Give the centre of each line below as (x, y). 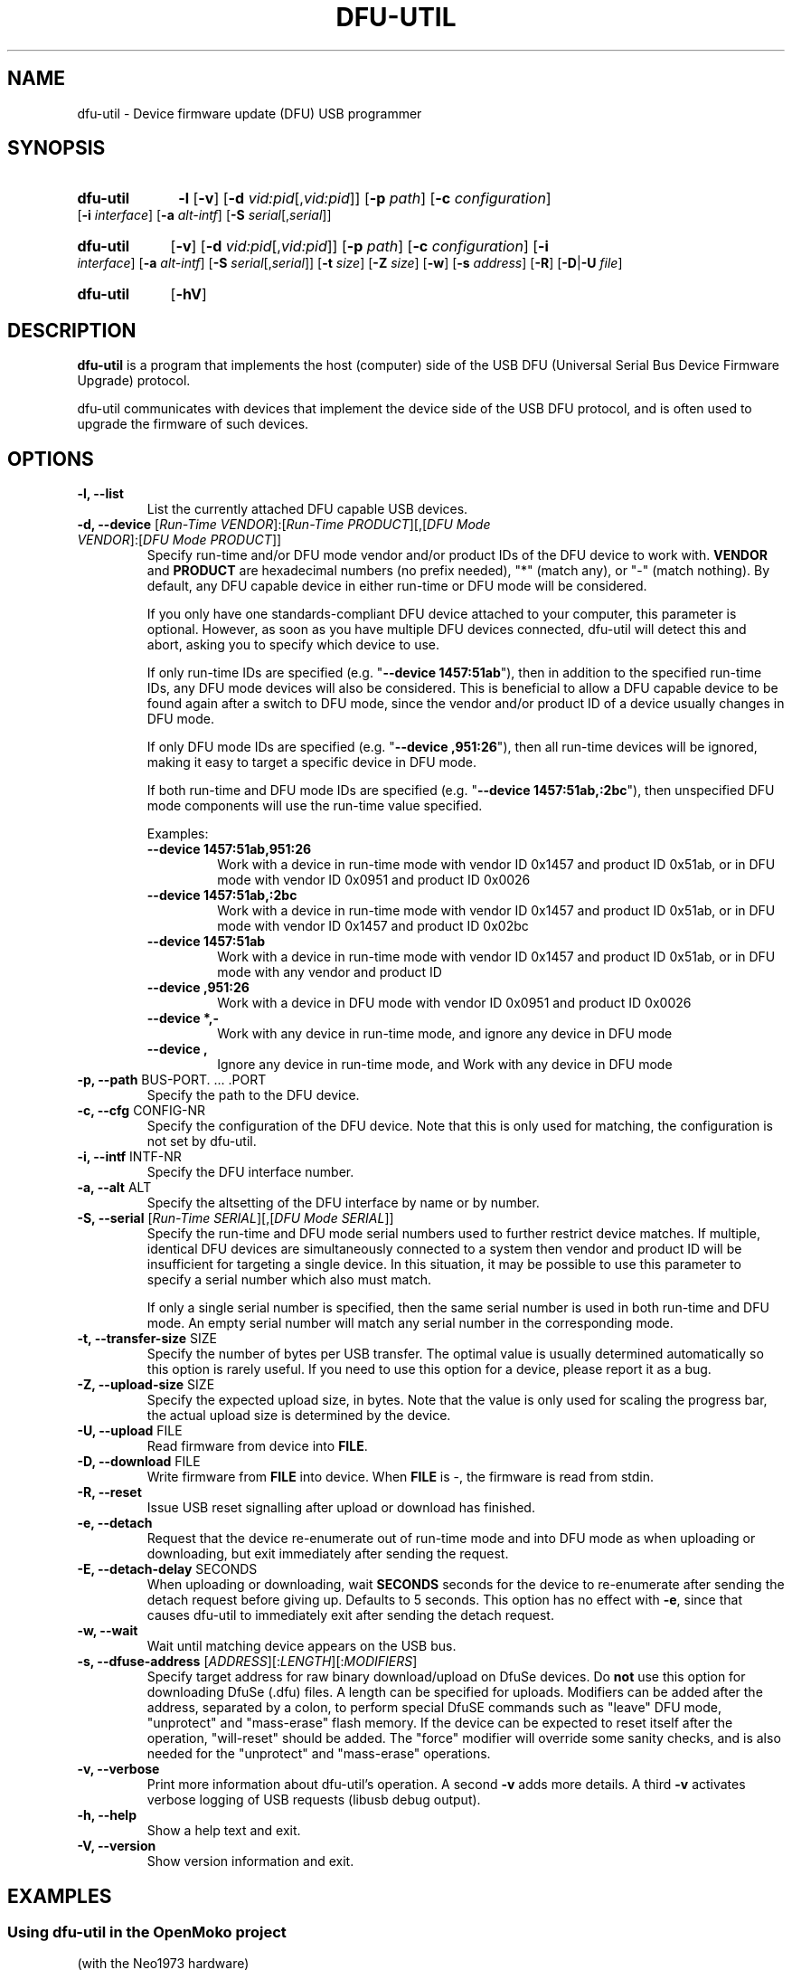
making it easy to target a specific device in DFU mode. (312, 762)
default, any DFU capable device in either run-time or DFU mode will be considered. (397, 586)
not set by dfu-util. (202, 1141)
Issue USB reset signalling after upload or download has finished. (341, 1508)
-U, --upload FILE (130, 1431)
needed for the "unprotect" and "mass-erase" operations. (319, 1754)
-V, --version (117, 1846)
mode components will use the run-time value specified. (315, 806)
